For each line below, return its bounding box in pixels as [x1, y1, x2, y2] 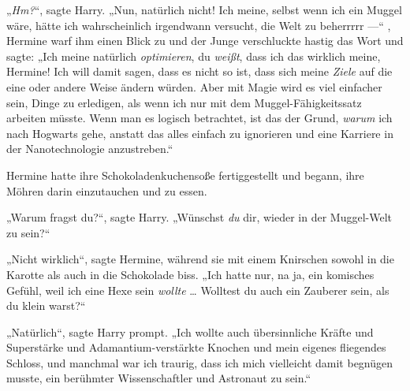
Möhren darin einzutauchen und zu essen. [6, 182, 207, 199]
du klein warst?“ [6, 297, 86, 314]
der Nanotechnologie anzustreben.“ [6, 140, 173, 157]
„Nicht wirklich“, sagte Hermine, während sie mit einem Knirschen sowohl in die [6, 251, 394, 267]
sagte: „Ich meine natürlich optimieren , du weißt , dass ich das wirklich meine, [6, 47, 381, 64]
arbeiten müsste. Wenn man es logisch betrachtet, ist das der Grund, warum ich [6, 110, 393, 126]
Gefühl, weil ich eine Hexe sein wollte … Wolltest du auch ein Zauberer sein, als [6, 281, 389, 298]
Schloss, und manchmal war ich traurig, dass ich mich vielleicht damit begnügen [6, 354, 393, 371]
